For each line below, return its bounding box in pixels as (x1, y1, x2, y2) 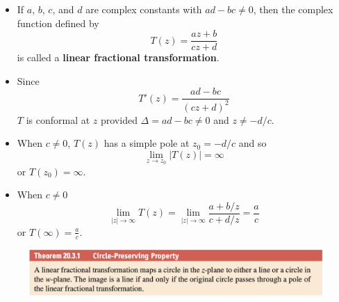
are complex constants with (85, 2, 202, 16)
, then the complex (253, 2, 333, 16)
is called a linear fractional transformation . (17, 50, 220, 65)
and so (238, 136, 267, 150)
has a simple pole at (104, 136, 190, 150)
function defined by (17, 15, 99, 30)
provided (100, 112, 138, 127)
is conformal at (26, 112, 90, 127)
